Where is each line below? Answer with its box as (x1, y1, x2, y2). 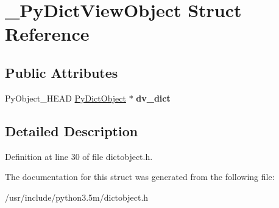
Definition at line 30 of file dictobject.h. (5, 150, 153, 162)
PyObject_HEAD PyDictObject (5, 91, 126, 104)
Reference (5, 21, 90, 46)
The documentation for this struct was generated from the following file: (5, 170, 275, 183)
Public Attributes (5, 63, 118, 81)
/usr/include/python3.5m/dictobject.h (5, 190, 149, 203)
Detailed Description (5, 121, 138, 140)
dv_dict (136, 91, 171, 104)
